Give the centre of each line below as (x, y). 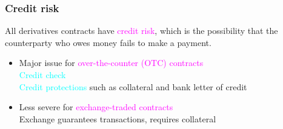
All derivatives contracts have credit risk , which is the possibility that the (141, 31)
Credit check (42, 74)
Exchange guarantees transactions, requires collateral (118, 118)
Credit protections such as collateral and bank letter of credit (133, 86)
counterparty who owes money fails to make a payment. (108, 42)
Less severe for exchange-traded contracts (96, 107)
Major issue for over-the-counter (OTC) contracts (111, 63)
